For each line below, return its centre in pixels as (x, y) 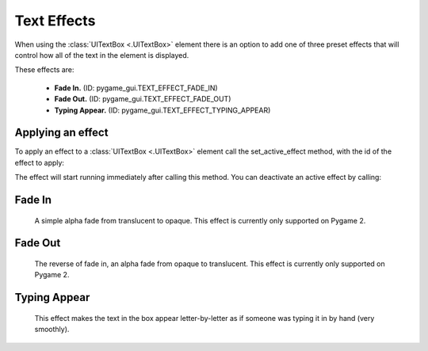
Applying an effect (61, 133)
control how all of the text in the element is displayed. (102, 55)
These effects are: (44, 70)
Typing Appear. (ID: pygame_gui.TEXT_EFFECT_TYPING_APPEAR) (162, 110)
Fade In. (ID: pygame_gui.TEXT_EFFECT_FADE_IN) (136, 88)
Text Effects (55, 21)
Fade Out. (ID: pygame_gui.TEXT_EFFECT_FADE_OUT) (143, 99)
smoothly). (52, 330)
